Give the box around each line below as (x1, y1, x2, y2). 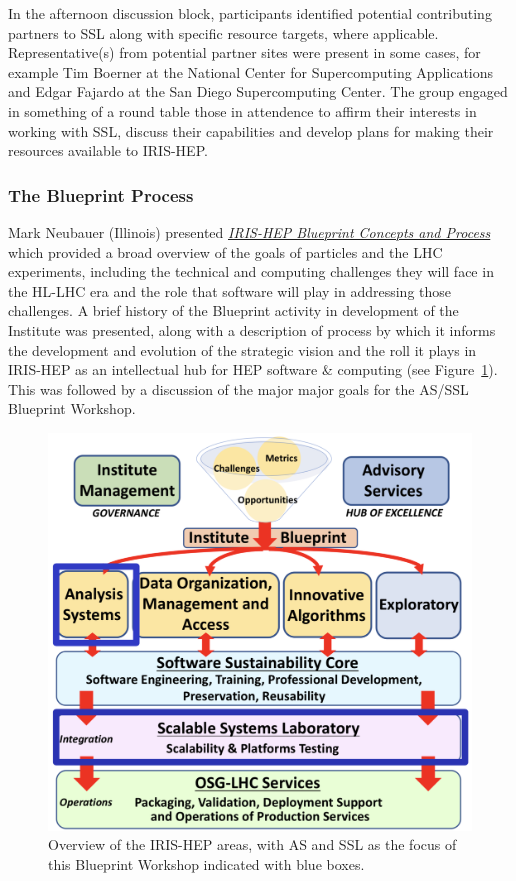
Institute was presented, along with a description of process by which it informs (8, 319, 496, 340)
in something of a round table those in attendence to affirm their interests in (8, 100, 477, 121)
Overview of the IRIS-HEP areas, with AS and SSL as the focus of (48, 834, 457, 855)
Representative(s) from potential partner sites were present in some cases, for (8, 42, 481, 63)
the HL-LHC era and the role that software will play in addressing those (8, 280, 452, 301)
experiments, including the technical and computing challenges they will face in (8, 261, 494, 282)
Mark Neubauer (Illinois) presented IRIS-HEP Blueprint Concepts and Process (8, 221, 491, 242)
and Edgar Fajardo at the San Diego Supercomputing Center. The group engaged (8, 81, 508, 102)
